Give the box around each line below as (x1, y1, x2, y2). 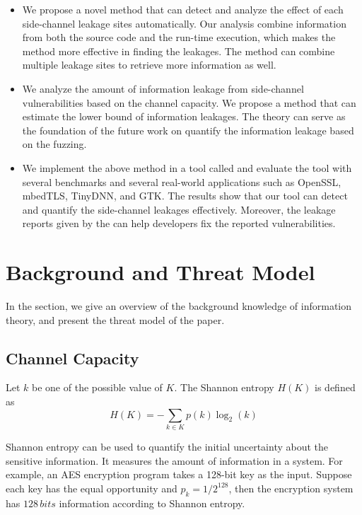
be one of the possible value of (32, 380, 163, 395)
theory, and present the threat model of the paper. (6, 312, 225, 327)
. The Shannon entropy (174, 380, 274, 395)
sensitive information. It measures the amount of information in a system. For (6, 453, 343, 468)
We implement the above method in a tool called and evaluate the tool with (22, 160, 352, 175)
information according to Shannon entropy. (59, 495, 245, 510)
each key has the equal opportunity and (6, 480, 177, 495)
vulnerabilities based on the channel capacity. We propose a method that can (22, 95, 356, 110)
